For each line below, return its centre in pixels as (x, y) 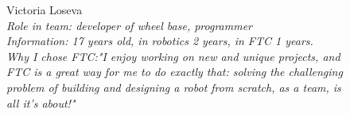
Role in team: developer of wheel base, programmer (130, 25)
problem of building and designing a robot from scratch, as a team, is (174, 87)
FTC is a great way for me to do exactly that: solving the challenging (175, 72)
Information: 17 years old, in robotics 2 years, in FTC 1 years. (160, 41)
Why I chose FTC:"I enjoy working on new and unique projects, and (173, 56)
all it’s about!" (41, 103)
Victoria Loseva (45, 9)
